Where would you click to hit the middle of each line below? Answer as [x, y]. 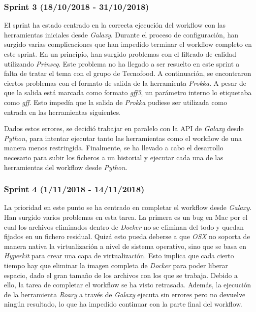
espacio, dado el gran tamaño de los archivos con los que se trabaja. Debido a [121, 275]
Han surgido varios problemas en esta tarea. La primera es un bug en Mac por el [126, 217]
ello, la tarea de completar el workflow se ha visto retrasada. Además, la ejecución [128, 285]
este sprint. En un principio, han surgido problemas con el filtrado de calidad [120, 54]
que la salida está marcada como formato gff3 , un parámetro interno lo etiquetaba [128, 92]
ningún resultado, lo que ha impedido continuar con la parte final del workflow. [124, 304]
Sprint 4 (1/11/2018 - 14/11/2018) [74, 189]
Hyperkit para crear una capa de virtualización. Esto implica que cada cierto [119, 256]
